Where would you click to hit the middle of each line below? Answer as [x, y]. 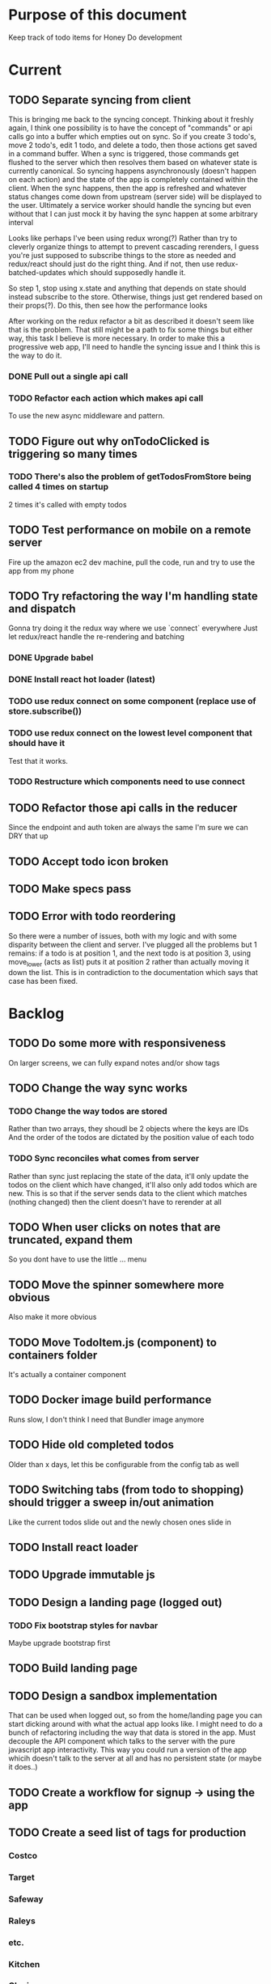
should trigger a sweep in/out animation [111, 1503]
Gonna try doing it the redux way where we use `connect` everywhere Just [133, 628]
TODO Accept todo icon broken [89, 861]
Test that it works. [38, 761]
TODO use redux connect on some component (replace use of [132, 702]
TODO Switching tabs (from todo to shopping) [126, 1490]
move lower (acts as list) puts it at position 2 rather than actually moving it [129, 962]
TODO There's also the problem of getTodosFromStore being [130, 477]
